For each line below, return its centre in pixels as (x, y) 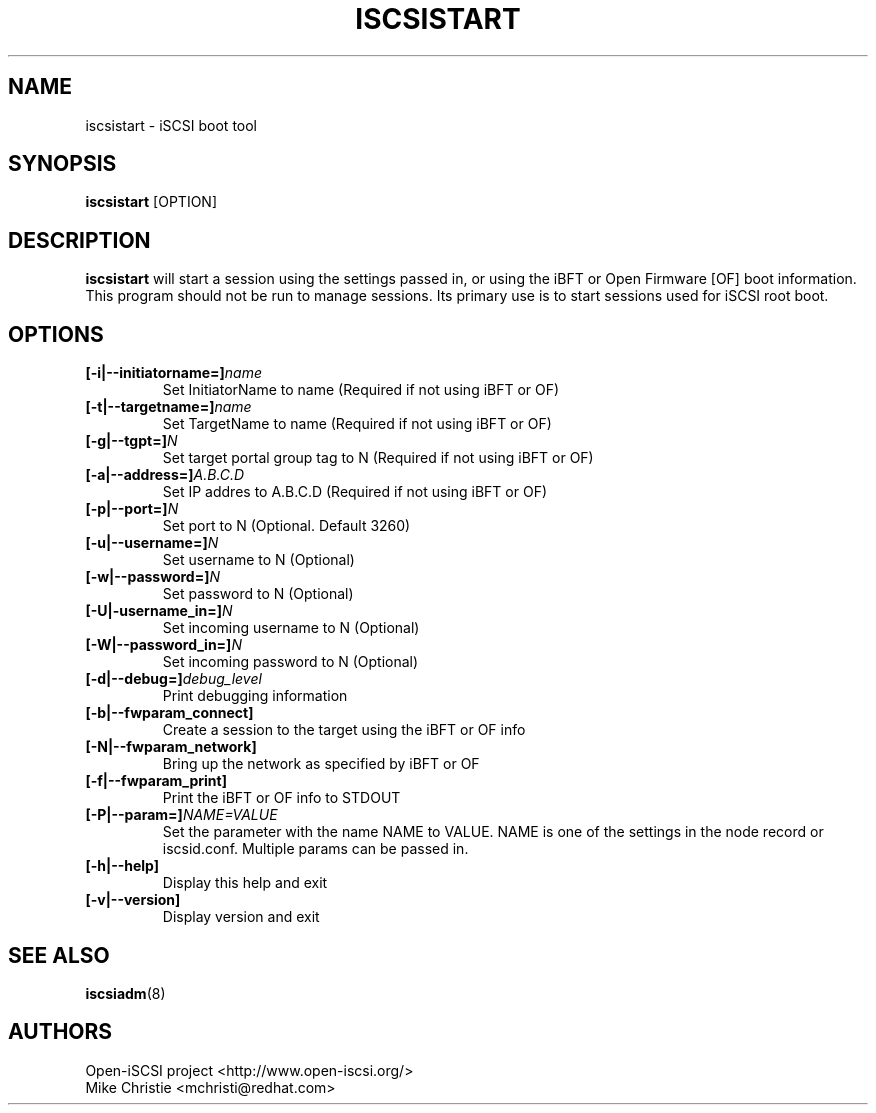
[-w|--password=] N (153, 577)
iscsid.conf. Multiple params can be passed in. (315, 849)
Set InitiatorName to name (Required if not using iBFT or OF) (361, 390)
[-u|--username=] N (152, 543)
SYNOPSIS (62, 164)
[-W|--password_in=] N (163, 645)
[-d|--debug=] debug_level (173, 679)
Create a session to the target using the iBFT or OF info (344, 730)
